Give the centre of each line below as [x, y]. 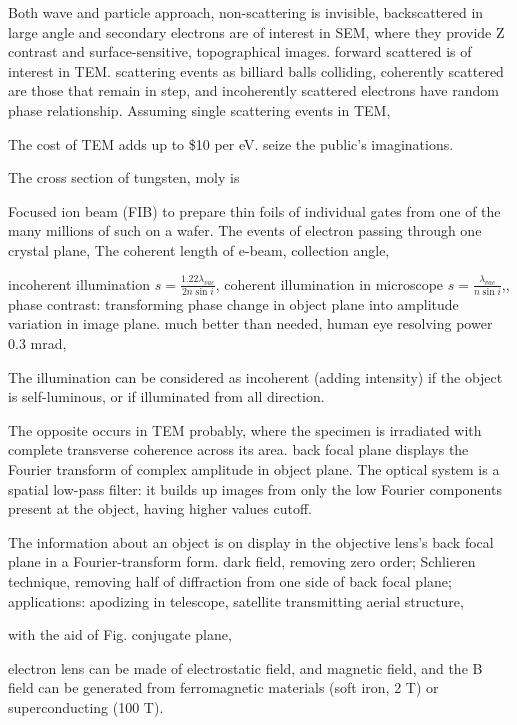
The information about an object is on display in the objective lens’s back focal [251, 541]
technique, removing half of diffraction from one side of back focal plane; [230, 580]
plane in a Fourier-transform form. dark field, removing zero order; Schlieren [242, 561]
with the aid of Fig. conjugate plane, [120, 634]
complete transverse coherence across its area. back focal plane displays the [238, 449]
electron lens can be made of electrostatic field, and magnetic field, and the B [245, 667]
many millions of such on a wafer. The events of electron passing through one [245, 230]
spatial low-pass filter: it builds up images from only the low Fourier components [255, 488]
